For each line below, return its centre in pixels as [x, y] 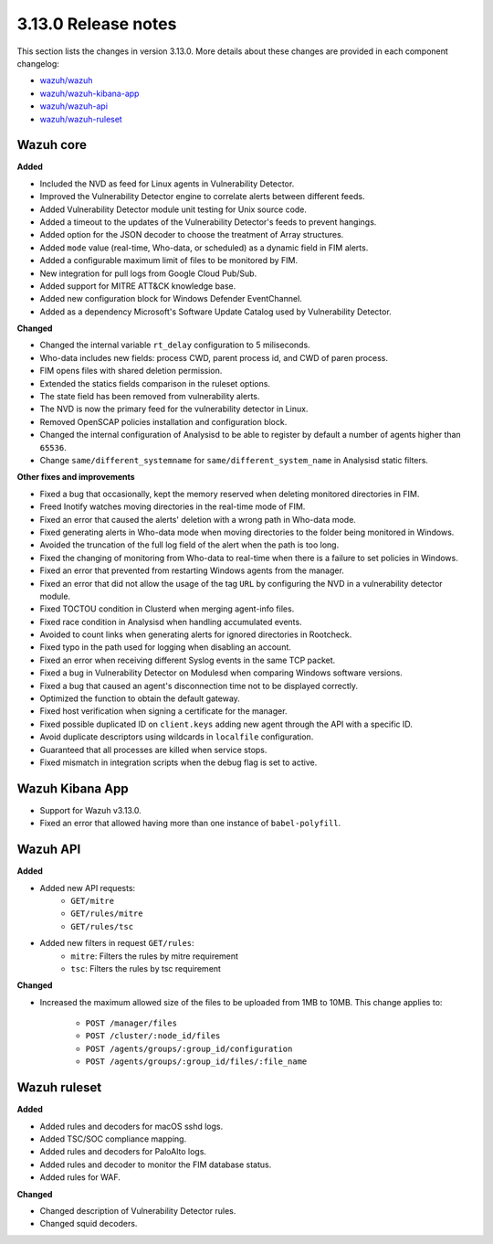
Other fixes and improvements [76, 477]
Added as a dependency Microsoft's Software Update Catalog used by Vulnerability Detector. [215, 312]
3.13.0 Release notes [97, 24]
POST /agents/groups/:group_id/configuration [189, 1048]
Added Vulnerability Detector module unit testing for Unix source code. [173, 209]
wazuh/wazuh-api [74, 106]
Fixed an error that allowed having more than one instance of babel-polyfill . [190, 824]
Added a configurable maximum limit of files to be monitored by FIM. [169, 260]
